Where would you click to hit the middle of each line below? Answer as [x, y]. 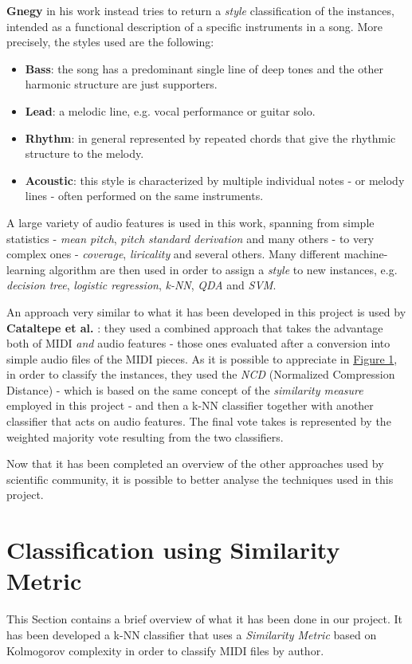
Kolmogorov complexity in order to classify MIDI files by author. [165, 650]
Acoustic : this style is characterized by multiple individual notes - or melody [215, 180]
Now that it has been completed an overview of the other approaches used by [195, 464]
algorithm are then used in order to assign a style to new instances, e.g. [223, 269]
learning [26, 269]
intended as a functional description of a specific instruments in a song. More [194, 26]
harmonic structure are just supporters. [121, 84]
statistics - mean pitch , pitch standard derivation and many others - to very [190, 238]
